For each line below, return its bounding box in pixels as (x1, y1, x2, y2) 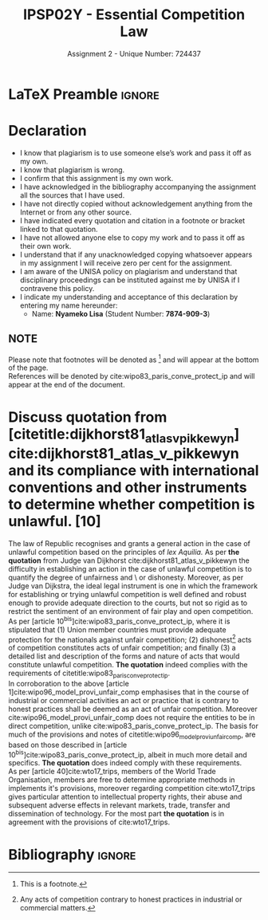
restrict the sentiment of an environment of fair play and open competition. (8, 606, 254, 615)
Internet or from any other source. (19, 207, 132, 217)
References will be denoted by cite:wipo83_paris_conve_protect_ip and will (8, 372, 255, 381)
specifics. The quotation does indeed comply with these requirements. (8, 758, 242, 768)
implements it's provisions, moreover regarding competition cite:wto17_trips (8, 784, 255, 793)
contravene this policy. (19, 283, 95, 293)
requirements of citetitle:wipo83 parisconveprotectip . (8, 668, 170, 679)
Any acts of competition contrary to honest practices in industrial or (19, 894, 242, 904)
